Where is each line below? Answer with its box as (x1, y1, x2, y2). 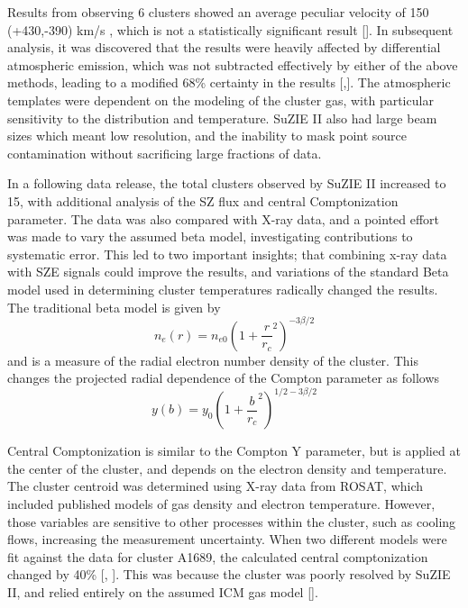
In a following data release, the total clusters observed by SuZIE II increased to (7, 174, 446, 193)
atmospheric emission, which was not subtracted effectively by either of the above (7, 55, 458, 74)
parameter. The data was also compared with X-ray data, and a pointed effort (7, 209, 440, 228)
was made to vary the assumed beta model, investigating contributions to (7, 227, 413, 246)
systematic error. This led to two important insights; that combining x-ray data (7, 244, 447, 263)
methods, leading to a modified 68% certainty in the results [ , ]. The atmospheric (7, 73, 451, 92)
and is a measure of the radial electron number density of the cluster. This (7, 350, 418, 369)
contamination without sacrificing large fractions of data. (7, 143, 322, 162)
